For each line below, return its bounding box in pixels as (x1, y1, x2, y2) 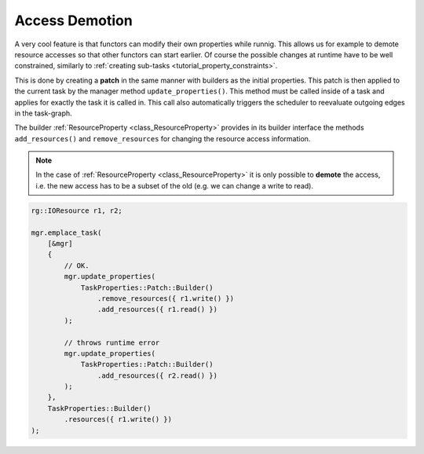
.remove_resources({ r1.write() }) (97, 294, 235, 302)
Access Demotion (14, 12, 133, 29)
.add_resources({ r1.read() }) (97, 305, 217, 314)
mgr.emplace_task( (31, 228, 102, 237)
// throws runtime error (64, 338, 160, 347)
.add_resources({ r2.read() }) (97, 371, 217, 380)
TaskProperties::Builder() (47, 404, 152, 412)
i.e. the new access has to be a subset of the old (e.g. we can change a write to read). (35, 181, 314, 190)
